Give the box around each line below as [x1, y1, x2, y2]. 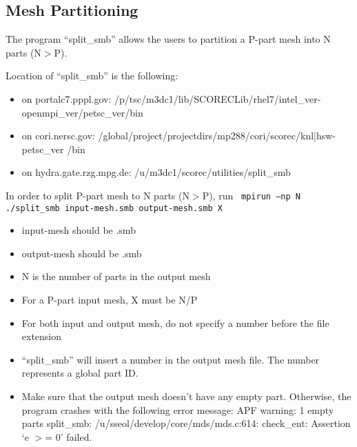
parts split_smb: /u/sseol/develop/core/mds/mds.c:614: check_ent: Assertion [21, 416, 351, 430]
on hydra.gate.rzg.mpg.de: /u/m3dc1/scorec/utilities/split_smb [21, 165, 291, 179]
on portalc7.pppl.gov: [21, 91, 112, 106]
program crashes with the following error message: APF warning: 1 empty [21, 402, 334, 417]
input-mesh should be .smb [21, 223, 136, 237]
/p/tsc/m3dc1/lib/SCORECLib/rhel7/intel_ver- [114, 91, 321, 106]
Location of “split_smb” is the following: [6, 68, 178, 83]
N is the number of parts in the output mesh [21, 269, 211, 284]
